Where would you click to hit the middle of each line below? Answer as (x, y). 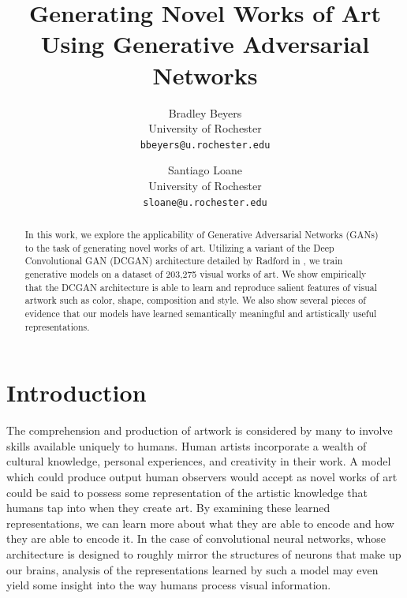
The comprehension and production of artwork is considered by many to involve (200, 430)
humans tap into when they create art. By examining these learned (168, 508)
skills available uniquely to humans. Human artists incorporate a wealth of (187, 445)
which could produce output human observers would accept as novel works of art (202, 476)
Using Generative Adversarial (205, 44)
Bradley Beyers (205, 112)
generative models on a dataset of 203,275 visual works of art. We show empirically (196, 273)
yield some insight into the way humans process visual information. (169, 585)
